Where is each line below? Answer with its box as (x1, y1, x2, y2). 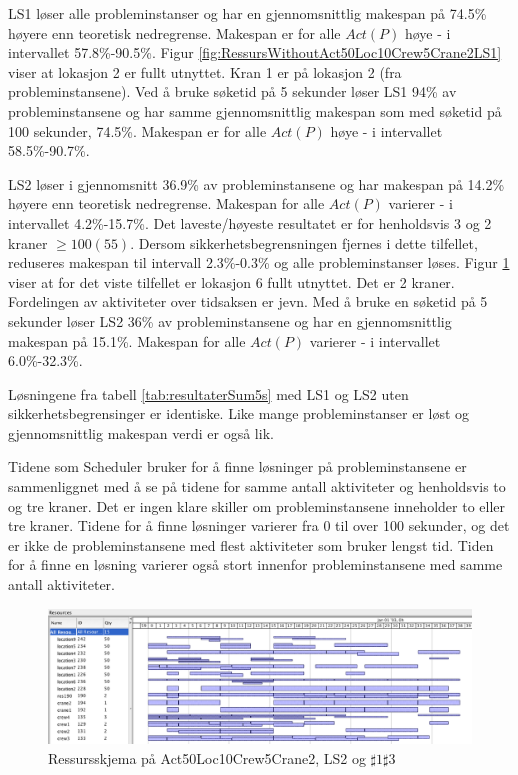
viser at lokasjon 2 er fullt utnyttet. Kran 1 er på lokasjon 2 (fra (8, 61, 402, 82)
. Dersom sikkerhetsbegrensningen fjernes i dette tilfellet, (130, 232, 478, 253)
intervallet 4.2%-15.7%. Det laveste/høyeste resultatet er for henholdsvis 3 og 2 (8, 212, 492, 233)
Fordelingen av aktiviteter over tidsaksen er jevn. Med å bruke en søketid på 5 (8, 291, 488, 312)
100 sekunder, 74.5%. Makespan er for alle (8, 120, 267, 141)
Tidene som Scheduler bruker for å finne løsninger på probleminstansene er (8, 456, 467, 477)
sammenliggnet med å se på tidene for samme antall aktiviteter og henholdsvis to (8, 476, 506, 497)
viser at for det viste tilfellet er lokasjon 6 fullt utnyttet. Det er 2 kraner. (8, 271, 455, 292)
